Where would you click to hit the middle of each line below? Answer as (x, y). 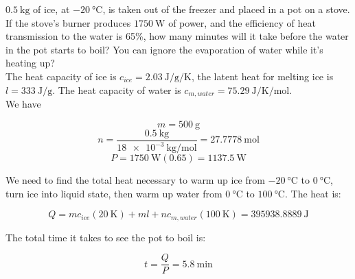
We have (23, 104)
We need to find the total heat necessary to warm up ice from (135, 180)
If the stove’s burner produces (68, 22)
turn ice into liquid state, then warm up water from (114, 193)
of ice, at (51, 9)
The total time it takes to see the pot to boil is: (106, 237)
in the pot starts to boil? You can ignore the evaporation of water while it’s (164, 49)
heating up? (30, 63)
